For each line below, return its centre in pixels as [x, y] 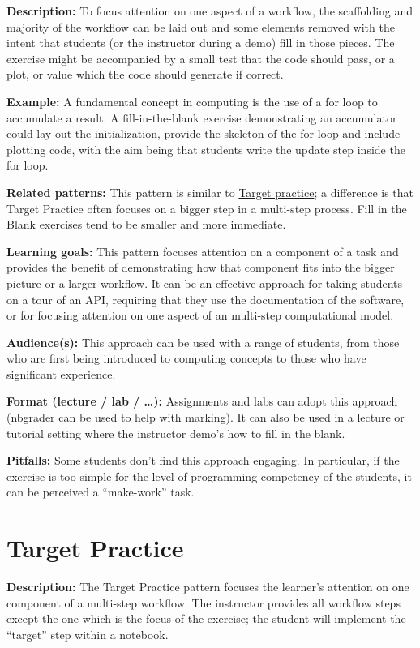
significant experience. [61, 373]
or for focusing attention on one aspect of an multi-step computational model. [200, 315]
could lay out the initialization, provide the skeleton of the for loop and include [204, 133]
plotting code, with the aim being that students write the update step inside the [206, 149]
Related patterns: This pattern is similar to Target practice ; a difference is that [210, 192]
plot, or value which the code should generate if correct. [145, 74]
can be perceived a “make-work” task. [101, 492]
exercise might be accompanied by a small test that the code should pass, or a [201, 58]
